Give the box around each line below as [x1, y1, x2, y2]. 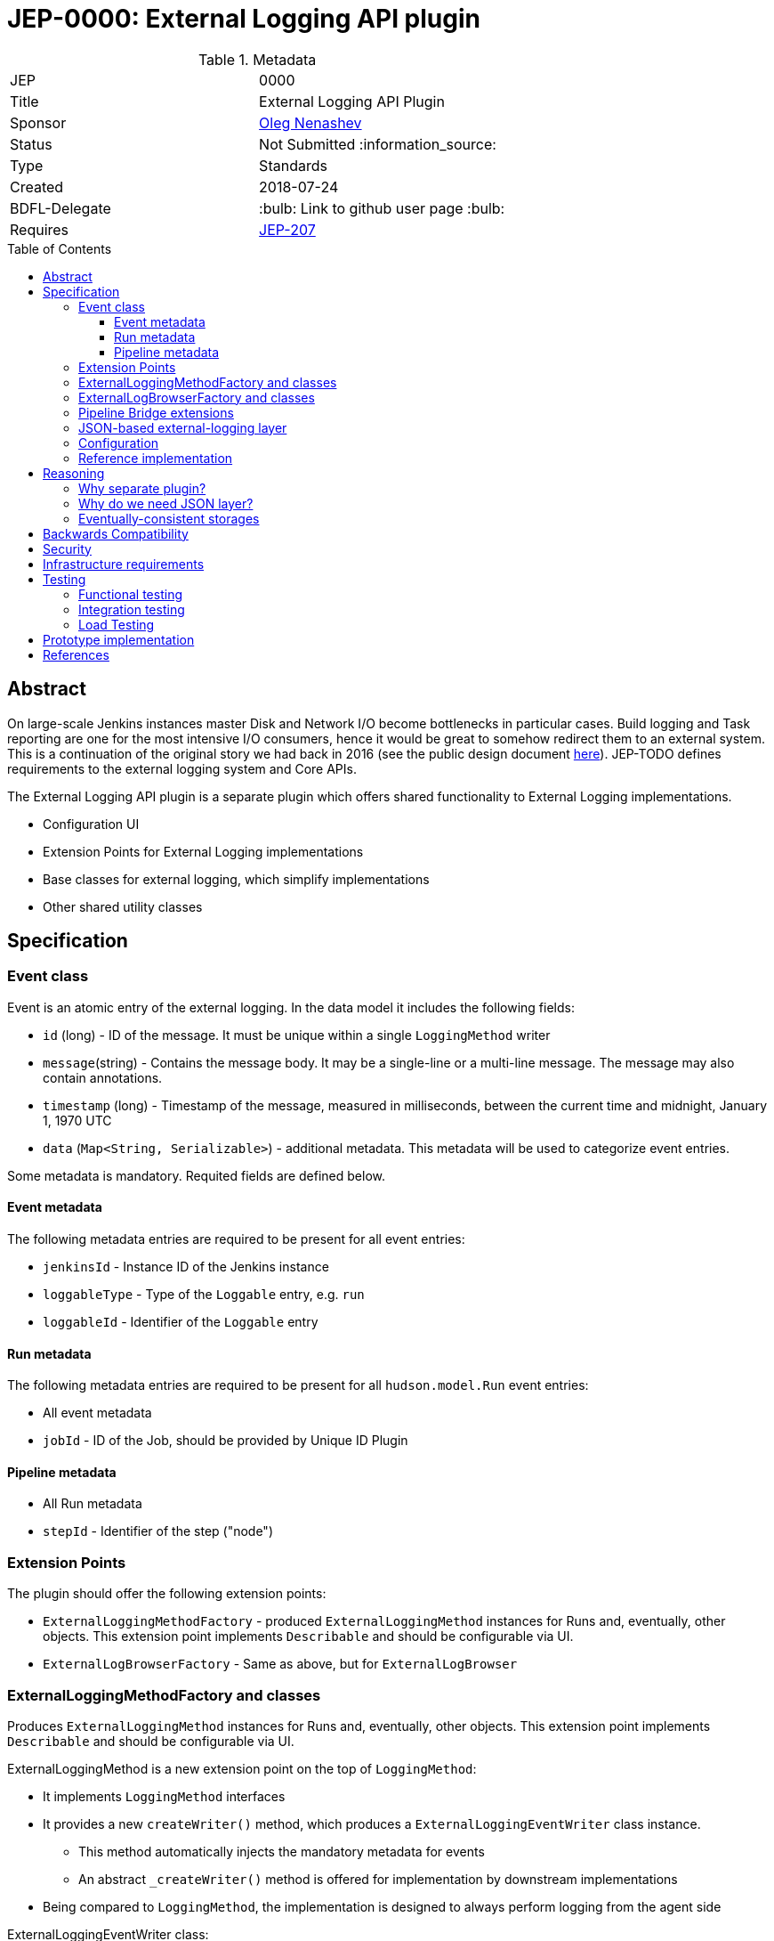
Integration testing [78, 601, 185, 617]
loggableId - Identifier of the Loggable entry [43, 1314, 318, 1330]
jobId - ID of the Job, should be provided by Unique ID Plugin [43, 1433, 408, 1449]
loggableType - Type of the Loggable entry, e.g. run [43, 1287, 365, 1303]
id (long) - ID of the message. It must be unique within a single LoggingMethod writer [43, 1027, 551, 1043]
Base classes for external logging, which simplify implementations [43, 871, 430, 887]
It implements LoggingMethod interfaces [43, 1788, 286, 1804]
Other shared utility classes [43, 898, 203, 914]
